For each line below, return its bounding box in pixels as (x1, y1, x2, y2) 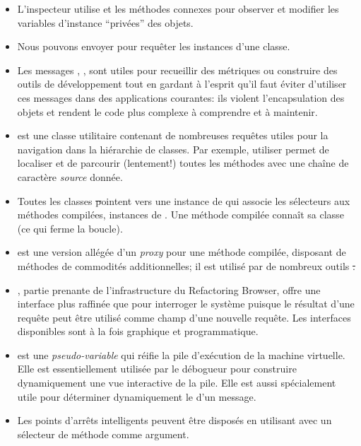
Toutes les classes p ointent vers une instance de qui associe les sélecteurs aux (17, 193, 350, 208)
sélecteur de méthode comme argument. (17, 426, 189, 441)
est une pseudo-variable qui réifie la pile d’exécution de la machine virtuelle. (17, 347, 345, 362)
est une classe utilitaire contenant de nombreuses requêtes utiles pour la (17, 128, 329, 143)
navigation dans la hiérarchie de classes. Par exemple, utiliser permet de (17, 141, 329, 156)
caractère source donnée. (17, 169, 123, 184)
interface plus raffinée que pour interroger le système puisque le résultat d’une (17, 296, 355, 311)
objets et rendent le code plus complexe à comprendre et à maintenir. (17, 104, 318, 119)
